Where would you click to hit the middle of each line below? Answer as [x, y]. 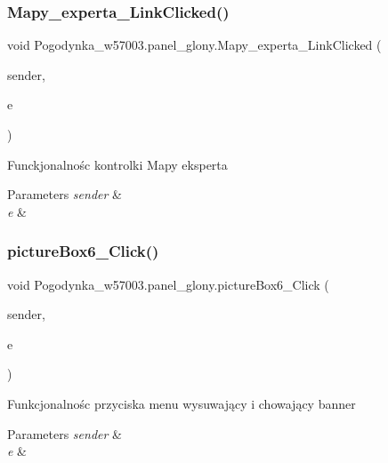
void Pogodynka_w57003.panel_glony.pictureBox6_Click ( [168, 284]
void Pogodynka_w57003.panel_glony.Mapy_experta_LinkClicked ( [194, 45]
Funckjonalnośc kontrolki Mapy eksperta [117, 164]
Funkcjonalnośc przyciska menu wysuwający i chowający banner [182, 403]
